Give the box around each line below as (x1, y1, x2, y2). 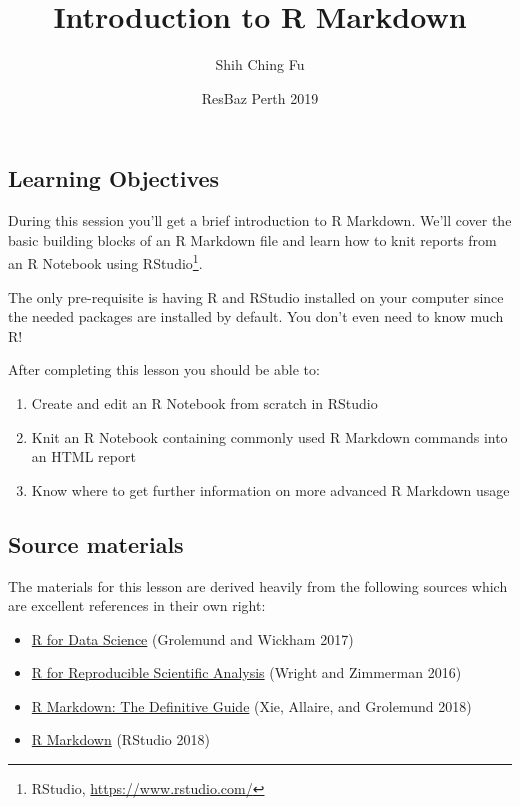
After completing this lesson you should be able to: (8, 359, 320, 380)
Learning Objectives (8, 163, 220, 194)
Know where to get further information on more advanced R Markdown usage (31, 479, 510, 500)
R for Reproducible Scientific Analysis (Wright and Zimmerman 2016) (31, 662, 462, 683)
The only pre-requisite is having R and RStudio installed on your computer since (8, 286, 504, 307)
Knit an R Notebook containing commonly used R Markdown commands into (31, 426, 508, 447)
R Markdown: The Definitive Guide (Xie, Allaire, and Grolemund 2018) (31, 695, 472, 716)
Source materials (8, 528, 184, 559)
